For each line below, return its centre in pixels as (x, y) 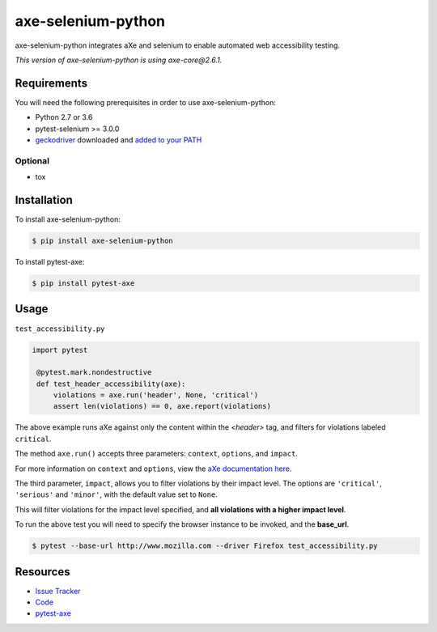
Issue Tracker (58, 591)
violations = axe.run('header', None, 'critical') (156, 395)
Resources (42, 572)
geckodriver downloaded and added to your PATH (119, 140)
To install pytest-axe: (50, 262)
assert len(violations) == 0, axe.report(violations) (162, 406)
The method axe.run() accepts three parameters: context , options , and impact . (157, 454)
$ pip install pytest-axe (83, 284)
